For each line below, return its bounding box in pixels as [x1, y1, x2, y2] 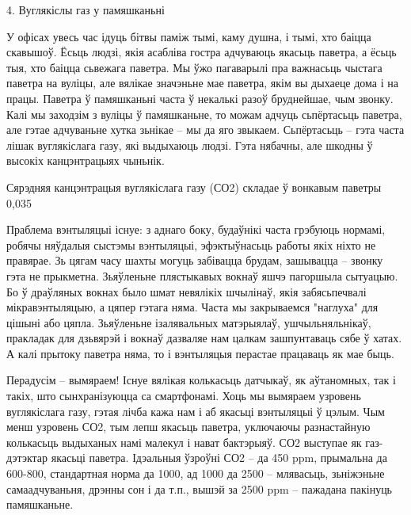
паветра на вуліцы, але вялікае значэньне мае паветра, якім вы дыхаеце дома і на [6, 74, 399, 91]
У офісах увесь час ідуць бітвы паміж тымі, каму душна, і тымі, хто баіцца [6, 28, 371, 44]
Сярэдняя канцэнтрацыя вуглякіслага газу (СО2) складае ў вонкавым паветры [6, 178, 382, 195]
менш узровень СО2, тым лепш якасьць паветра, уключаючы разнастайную [6, 418, 371, 435]
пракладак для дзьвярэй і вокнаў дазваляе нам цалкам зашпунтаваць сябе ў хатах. [6, 330, 402, 346]
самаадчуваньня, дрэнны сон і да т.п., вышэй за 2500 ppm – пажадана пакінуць [6, 480, 393, 497]
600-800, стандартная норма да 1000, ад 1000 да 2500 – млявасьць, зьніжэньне [6, 465, 385, 482]
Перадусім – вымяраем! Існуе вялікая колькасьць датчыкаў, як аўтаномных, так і [6, 372, 396, 388]
